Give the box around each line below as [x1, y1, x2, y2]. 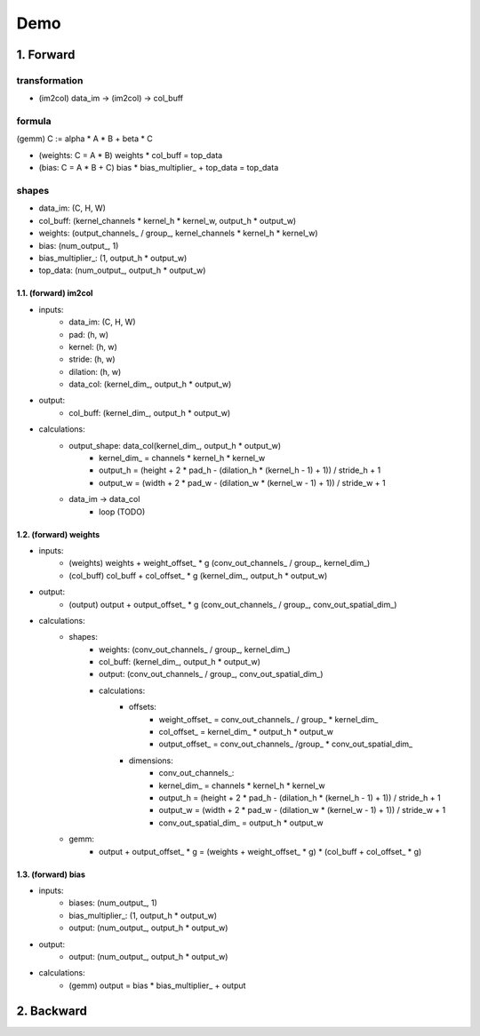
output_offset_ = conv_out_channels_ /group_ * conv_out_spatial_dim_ [158, 738, 413, 750]
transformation [16, 74, 84, 86]
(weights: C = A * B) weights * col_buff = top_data [38, 149, 223, 160]
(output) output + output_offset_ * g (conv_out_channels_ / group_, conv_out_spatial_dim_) [68, 599, 397, 610]
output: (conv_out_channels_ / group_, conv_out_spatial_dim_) [99, 669, 324, 680]
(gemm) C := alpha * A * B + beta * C [16, 133, 153, 144]
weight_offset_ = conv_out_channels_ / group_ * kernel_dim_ [158, 713, 379, 724]
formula [16, 116, 52, 128]
